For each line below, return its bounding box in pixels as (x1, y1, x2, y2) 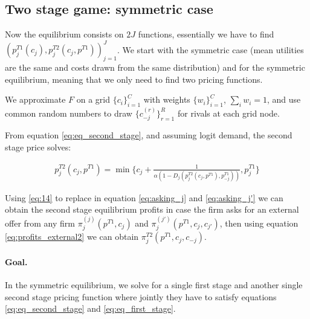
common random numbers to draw (5, 106, 132, 119)
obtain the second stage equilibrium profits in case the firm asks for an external (5, 203, 299, 216)
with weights (143, 93, 190, 106)
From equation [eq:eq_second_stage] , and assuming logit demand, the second (5, 129, 292, 141)
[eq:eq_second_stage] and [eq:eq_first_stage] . (5, 302, 176, 315)
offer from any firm (5, 216, 76, 229)
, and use (267, 93, 301, 106)
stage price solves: (5, 140, 71, 153)
